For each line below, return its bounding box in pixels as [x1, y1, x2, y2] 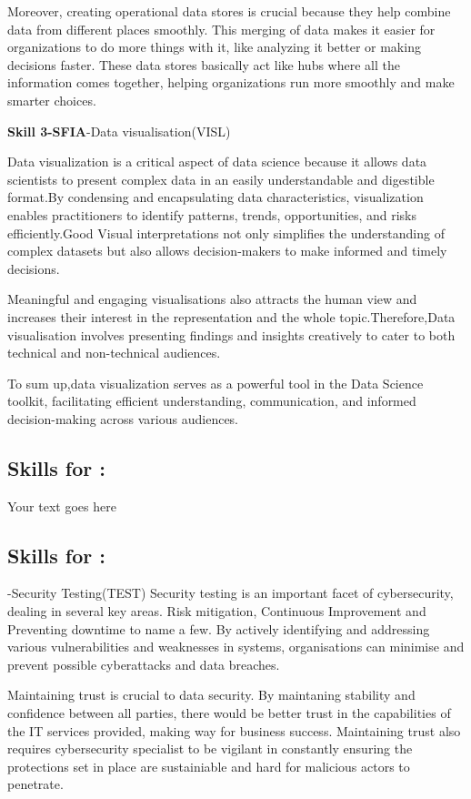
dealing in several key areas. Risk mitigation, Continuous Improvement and [7, 602, 426, 621]
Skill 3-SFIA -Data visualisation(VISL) [7, 121, 231, 140]
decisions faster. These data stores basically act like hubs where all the [7, 55, 400, 74]
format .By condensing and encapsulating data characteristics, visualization [7, 187, 424, 207]
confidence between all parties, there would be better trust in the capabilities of [7, 703, 451, 723]
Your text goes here [7, 496, 116, 515]
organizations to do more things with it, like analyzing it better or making [7, 37, 421, 56]
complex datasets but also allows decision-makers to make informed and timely [7, 241, 447, 260]
